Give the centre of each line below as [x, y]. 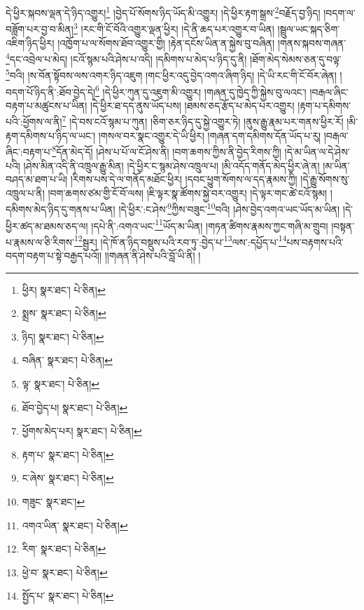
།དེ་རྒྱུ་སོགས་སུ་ [325, 179]
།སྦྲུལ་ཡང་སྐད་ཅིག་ [309, 28]
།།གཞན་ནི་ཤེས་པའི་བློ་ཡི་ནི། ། [153, 256]
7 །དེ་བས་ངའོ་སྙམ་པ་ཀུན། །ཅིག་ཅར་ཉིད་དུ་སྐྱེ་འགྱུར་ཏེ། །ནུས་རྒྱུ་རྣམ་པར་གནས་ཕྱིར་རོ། [203, 121]
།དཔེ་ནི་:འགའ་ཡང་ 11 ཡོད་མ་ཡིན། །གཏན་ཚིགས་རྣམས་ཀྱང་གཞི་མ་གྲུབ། [210, 224]
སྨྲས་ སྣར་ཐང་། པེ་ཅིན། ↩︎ [64, 313]
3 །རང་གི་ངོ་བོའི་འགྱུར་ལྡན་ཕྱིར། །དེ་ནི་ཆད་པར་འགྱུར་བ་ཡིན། [174, 28]
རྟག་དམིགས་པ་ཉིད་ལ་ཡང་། [51, 135]
